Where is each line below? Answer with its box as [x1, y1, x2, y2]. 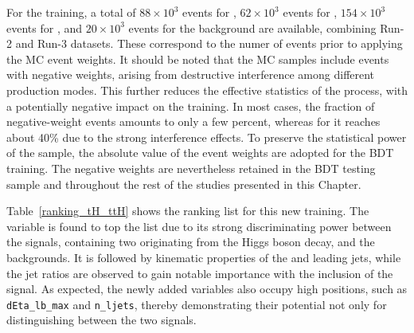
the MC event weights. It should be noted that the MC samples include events [6, 50, 389, 67]
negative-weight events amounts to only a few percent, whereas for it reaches [6, 113, 381, 130]
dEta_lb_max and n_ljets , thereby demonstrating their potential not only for [6, 296, 387, 312]
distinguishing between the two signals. [6, 311, 197, 328]
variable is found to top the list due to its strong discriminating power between [6, 217, 392, 234]
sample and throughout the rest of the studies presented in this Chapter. [6, 175, 361, 192]
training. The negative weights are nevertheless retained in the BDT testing [6, 159, 376, 176]
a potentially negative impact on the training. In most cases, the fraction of [6, 97, 375, 114]
